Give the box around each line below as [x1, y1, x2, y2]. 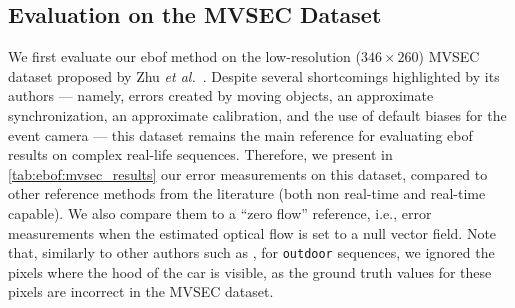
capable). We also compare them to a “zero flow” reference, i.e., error [8, 202, 432, 223]
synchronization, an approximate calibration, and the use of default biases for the [8, 104, 507, 125]
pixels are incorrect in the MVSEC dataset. [8, 281, 274, 302]
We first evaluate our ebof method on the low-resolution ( [8, 46, 362, 67]
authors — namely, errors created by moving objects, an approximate [8, 85, 434, 106]
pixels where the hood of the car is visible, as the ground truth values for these [8, 261, 492, 282]
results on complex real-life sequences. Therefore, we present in [8, 144, 393, 165]
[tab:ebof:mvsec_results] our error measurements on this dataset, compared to [8, 163, 488, 184]
